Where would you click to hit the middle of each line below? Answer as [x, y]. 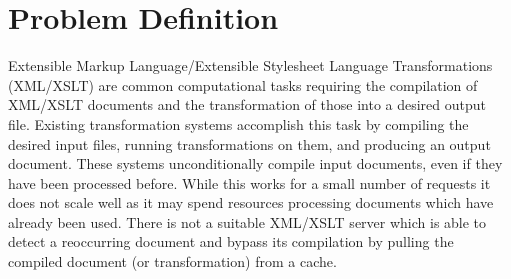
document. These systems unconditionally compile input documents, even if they [255, 163]
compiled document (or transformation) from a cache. [172, 261]
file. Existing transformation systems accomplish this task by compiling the [238, 123]
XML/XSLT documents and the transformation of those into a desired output [247, 104]
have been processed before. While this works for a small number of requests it [249, 182]
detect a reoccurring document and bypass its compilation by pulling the [231, 241]
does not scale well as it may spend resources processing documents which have [251, 202]
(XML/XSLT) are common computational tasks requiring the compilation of [243, 84]
